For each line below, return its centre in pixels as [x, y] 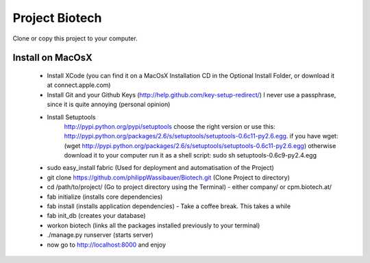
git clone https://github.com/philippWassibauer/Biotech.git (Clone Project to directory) [169, 177]
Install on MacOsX [52, 58]
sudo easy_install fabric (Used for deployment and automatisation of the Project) [160, 168]
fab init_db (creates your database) [97, 216]
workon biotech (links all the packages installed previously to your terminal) [153, 225]
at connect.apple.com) [79, 85]
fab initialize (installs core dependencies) [105, 197]
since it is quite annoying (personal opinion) [109, 104]
